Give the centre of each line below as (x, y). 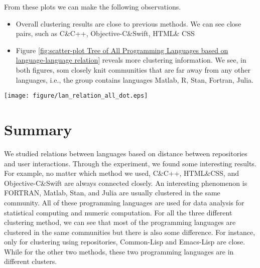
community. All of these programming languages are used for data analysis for (124, 202)
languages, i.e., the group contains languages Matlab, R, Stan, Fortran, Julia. (135, 79)
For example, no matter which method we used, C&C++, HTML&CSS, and (121, 173)
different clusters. (31, 261)
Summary (38, 129)
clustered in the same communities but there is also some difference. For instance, (130, 232)
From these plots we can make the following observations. (93, 7)
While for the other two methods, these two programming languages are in (119, 251)
